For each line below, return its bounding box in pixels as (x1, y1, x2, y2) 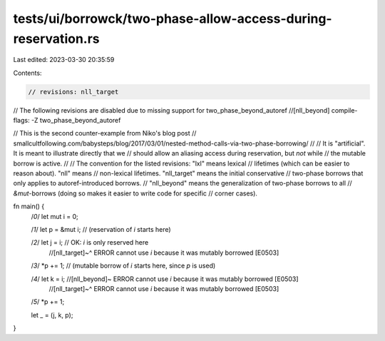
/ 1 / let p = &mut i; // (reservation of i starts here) (31, 225, 171, 233)
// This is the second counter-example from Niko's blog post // (13, 129, 197, 138)
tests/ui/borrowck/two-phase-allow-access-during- (13, 11, 332, 26)
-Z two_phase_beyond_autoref (31, 116, 121, 125)
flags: (13, 116, 30, 125)
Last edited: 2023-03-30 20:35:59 (13, 56, 115, 64)
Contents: (13, 68, 42, 77)
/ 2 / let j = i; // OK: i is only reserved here (31, 238, 149, 247)
